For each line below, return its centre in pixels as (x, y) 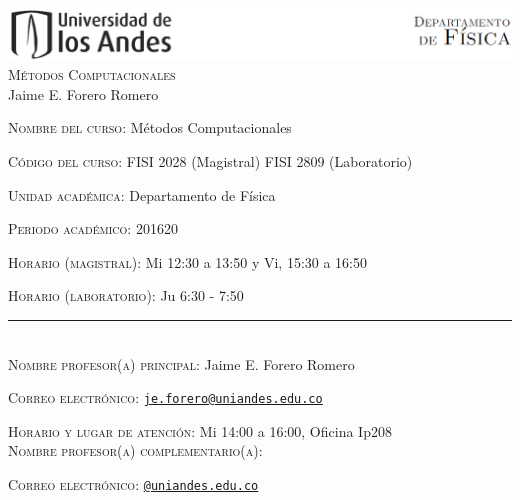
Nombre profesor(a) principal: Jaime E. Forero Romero (181, 363)
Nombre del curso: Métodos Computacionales (150, 127)
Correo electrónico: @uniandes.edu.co (133, 484)
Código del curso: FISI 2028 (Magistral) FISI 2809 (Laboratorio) (210, 161)
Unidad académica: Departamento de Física (142, 194)
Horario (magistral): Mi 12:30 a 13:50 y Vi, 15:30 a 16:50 (188, 261)
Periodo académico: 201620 (93, 228)
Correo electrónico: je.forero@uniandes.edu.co (165, 397)
